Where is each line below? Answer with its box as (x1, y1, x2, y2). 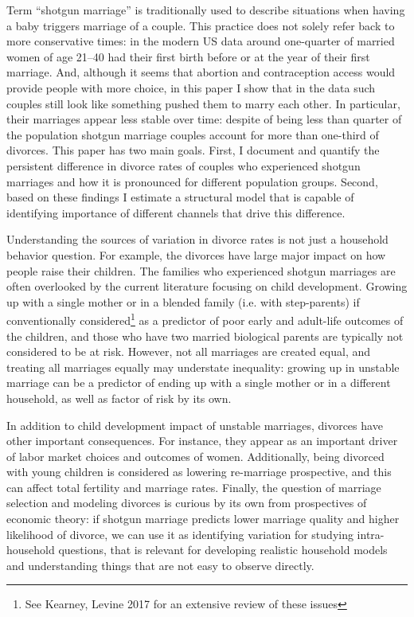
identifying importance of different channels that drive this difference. (6, 204, 346, 221)
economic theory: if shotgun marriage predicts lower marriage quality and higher (6, 510, 400, 527)
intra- (357, 525, 385, 542)
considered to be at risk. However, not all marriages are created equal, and (6, 343, 371, 360)
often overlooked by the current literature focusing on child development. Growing (6, 278, 408, 295)
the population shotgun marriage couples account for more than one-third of (6, 126, 379, 143)
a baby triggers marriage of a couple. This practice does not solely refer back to (6, 17, 395, 33)
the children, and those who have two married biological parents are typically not (6, 327, 404, 344)
